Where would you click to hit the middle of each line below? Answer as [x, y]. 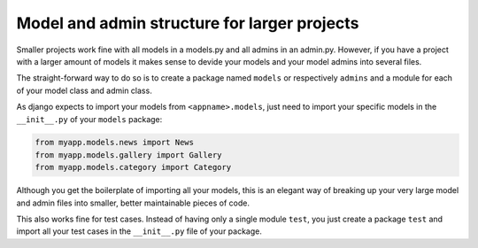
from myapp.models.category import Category [133, 167]
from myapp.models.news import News [115, 143]
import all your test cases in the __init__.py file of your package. [139, 231]
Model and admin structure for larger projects [188, 23]
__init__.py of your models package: [89, 119]
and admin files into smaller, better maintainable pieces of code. [133, 203]
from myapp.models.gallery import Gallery [128, 155]
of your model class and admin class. [84, 90]
